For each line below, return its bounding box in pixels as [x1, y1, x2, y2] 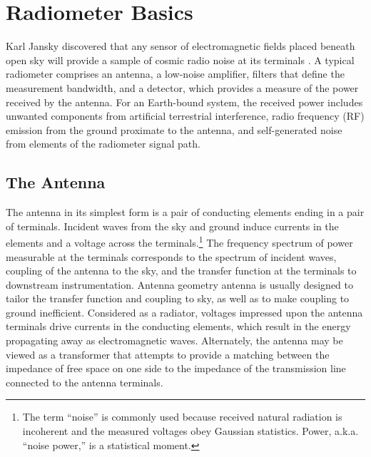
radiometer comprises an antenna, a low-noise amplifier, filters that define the [6, 66, 345, 81]
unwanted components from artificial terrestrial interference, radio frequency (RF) [6, 108, 365, 123]
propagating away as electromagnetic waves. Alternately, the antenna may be [6, 333, 343, 348]
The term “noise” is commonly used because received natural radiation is [22, 409, 342, 424]
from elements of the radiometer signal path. [6, 136, 200, 151]
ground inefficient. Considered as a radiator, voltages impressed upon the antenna [6, 304, 363, 319]
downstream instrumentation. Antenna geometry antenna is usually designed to [6, 277, 354, 292]
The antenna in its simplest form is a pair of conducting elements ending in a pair [6, 205, 365, 220]
